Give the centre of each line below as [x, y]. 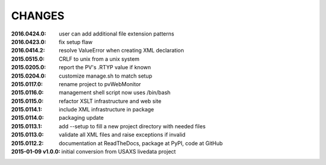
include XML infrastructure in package [106, 110]
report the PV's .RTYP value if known [105, 67]
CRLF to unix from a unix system [99, 59]
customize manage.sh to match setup [105, 76]
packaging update [81, 118]
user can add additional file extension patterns [117, 34]
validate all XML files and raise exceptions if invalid [122, 135]
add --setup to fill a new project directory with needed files [132, 126]
